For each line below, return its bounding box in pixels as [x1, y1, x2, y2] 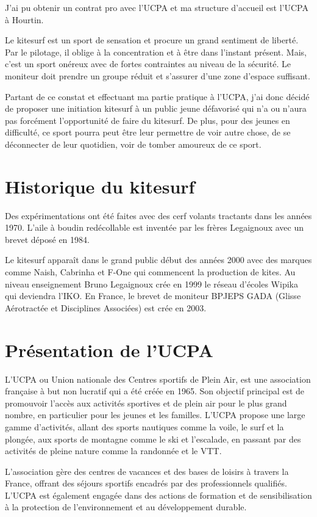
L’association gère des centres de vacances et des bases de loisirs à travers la [5, 465, 289, 477]
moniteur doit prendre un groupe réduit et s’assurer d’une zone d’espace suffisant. [5, 69, 310, 82]
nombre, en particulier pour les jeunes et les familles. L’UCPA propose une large [5, 408, 305, 421]
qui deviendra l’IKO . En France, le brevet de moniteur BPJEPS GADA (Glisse [5, 289, 301, 302]
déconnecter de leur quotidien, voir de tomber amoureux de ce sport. [5, 137, 262, 150]
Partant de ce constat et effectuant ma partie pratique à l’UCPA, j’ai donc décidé [5, 90, 310, 103]
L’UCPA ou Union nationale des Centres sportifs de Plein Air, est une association [5, 372, 311, 385]
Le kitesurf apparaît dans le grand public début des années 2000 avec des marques [5, 253, 312, 266]
